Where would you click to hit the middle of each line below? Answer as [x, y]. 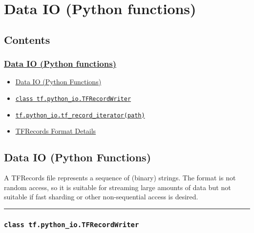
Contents [27, 39]
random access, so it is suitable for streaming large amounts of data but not [117, 187]
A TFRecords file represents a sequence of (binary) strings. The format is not [120, 178]
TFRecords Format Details [56, 131]
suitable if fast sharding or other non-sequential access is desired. [101, 197]
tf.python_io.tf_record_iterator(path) [80, 115]
